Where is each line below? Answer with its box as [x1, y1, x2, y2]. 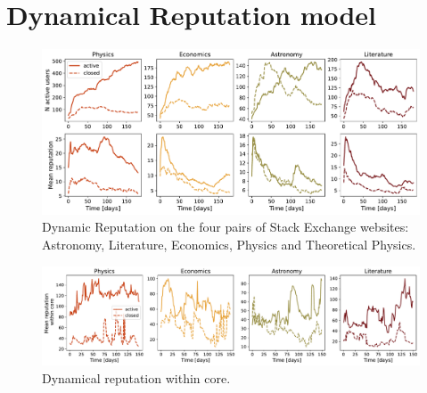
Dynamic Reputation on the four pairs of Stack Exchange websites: [42, 217, 409, 236]
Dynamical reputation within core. [42, 368, 231, 387]
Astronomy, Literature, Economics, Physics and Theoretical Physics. [42, 234, 416, 253]
